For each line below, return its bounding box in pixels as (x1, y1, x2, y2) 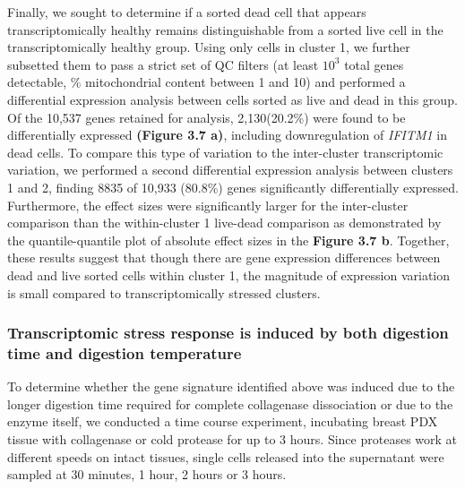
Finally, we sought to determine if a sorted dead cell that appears (7, 3, 366, 21)
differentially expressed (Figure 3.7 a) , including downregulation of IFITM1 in (7, 125, 448, 144)
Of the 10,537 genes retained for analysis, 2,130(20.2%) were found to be (7, 107, 406, 126)
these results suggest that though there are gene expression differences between (7, 248, 441, 267)
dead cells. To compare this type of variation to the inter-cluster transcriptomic (7, 142, 443, 161)
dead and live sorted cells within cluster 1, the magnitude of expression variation (7, 265, 451, 284)
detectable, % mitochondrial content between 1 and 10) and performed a (7, 73, 406, 91)
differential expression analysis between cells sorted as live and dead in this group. (7, 90, 458, 108)
